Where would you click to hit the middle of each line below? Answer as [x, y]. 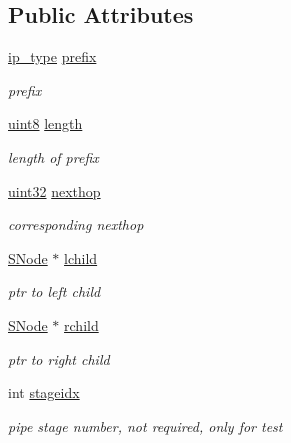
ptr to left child [54, 291]
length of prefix [53, 156]
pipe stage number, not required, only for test [145, 425]
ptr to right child [59, 358]
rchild [81, 324]
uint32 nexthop [54, 190]
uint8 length [45, 123]
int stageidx [44, 392]
